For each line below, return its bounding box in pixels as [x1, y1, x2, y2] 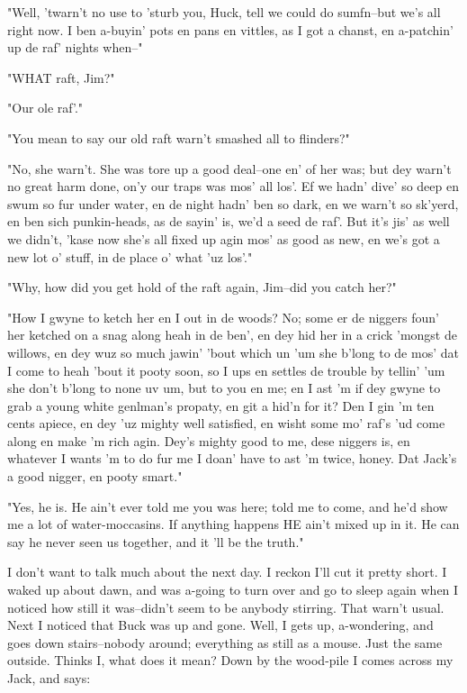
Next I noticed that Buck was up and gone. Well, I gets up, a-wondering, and [7, 615, 434, 634]
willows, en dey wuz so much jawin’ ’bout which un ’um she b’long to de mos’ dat [7, 342, 459, 361]
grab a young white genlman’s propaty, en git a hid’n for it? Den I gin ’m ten [7, 396, 435, 415]
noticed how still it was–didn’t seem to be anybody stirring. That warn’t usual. [7, 597, 445, 616]
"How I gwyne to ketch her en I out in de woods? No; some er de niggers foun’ [7, 307, 439, 326]
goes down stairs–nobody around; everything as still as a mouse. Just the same [7, 633, 443, 652]
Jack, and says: [7, 669, 91, 687]
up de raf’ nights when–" [7, 38, 143, 57]
